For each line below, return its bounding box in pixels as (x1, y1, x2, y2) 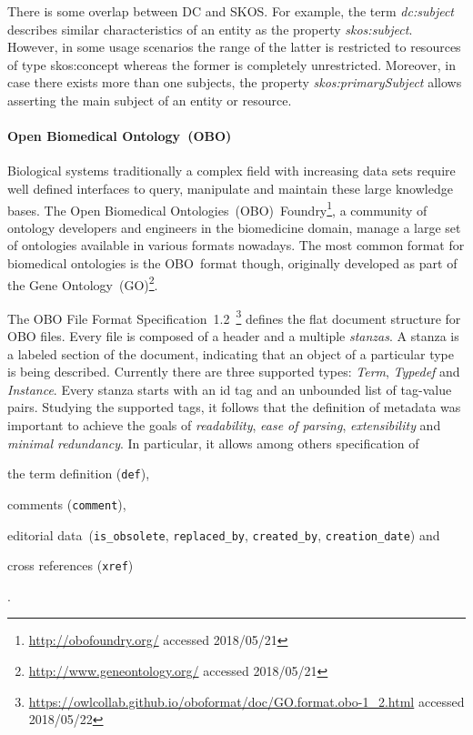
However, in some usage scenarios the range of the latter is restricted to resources (7, 37, 461, 56)
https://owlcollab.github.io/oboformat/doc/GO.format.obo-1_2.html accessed (28, 691, 465, 710)
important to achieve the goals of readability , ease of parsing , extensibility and (7, 416, 441, 435)
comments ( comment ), (7, 494, 126, 513)
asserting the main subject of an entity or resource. (7, 90, 292, 109)
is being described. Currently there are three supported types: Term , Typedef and (7, 362, 460, 381)
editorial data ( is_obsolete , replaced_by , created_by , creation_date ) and (7, 525, 440, 544)
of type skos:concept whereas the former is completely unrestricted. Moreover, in (7, 55, 456, 74)
